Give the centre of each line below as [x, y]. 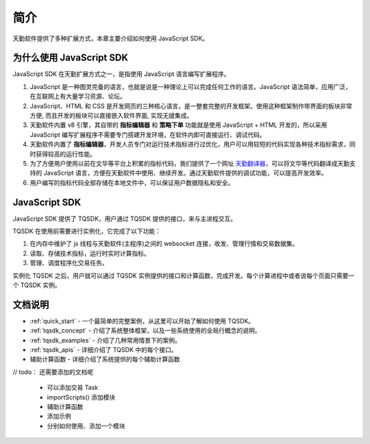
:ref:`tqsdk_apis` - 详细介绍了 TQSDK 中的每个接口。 [103, 350]
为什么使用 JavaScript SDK [71, 58]
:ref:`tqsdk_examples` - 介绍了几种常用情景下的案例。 [105, 340]
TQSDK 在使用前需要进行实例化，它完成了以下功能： [87, 231]
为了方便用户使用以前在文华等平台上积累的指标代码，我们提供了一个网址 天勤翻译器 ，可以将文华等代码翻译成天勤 [189, 163]
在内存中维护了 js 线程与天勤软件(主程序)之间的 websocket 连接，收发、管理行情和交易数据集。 [164, 244]
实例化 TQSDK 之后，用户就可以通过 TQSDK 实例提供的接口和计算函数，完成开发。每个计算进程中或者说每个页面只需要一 [184, 275]
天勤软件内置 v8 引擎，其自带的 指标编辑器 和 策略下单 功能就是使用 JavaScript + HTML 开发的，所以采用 [178, 125]
